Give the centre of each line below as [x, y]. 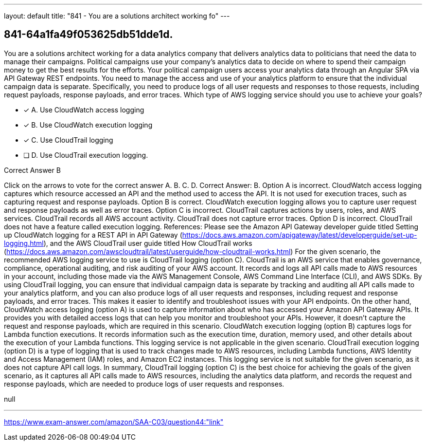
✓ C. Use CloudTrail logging [68, 140]
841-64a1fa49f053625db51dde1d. [89, 35]
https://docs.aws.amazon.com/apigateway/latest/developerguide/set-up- [300, 235]
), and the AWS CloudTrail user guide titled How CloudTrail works [148, 243]
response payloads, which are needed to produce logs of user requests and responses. [144, 384]
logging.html [24, 243]
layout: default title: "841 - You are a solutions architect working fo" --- [117, 16]
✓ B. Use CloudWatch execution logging [88, 125]
